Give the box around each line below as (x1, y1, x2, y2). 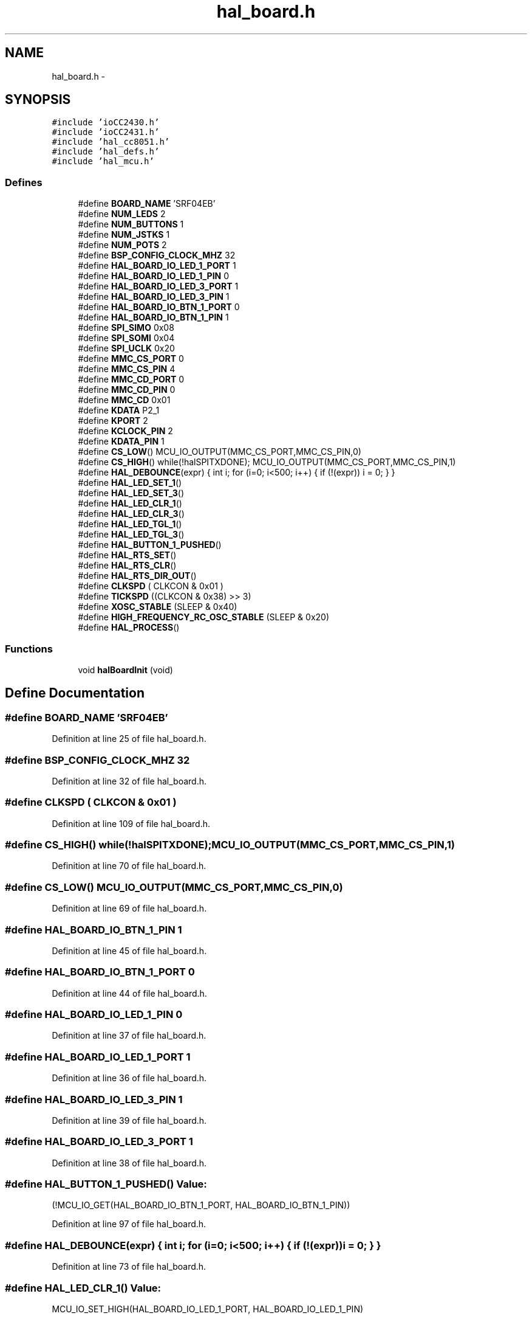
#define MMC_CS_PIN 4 (78, 364, 176, 375)
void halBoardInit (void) (78, 664, 173, 675)
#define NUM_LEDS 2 (78, 209, 166, 220)
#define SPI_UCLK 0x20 (78, 343, 175, 354)
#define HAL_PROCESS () (78, 622, 180, 633)
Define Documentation (5, 685, 145, 701)
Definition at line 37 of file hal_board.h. (52, 1030, 206, 1041)
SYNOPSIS (5, 92, 71, 108)
